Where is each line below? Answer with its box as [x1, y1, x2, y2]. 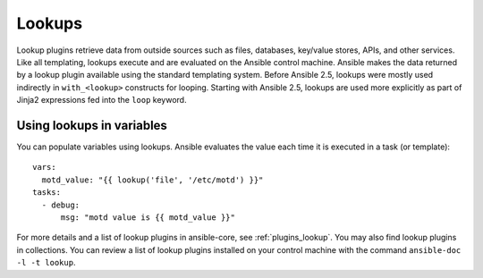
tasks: [32, 188, 62, 198]
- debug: [41, 199, 80, 210]
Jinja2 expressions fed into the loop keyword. [16, 95, 187, 105]
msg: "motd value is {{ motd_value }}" [60, 212, 236, 223]
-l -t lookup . [16, 257, 76, 268]
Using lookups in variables [16, 117, 167, 133]
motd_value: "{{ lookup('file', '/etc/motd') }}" [41, 174, 264, 185]
